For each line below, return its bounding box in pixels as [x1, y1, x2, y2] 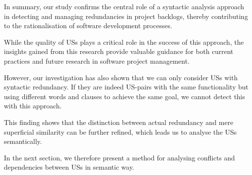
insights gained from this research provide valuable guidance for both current [4, 46, 234, 56]
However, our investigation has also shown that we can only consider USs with [4, 72, 238, 82]
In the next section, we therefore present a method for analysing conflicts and [4, 152, 235, 162]
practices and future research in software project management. [4, 55, 190, 66]
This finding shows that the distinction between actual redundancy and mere [4, 117, 234, 127]
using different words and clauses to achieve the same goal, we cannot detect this [4, 91, 245, 101]
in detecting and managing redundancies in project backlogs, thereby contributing [4, 11, 248, 21]
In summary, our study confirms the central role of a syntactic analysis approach [4, 1, 244, 11]
